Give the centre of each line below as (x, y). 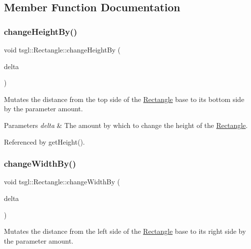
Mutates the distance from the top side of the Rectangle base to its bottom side (124, 99)
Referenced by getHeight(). (44, 141)
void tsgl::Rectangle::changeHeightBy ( (62, 50)
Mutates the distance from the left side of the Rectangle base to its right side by (125, 231)
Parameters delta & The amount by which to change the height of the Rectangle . (126, 125)
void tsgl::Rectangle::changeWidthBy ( (62, 182)
